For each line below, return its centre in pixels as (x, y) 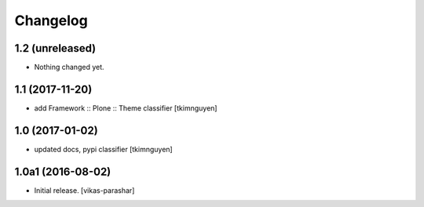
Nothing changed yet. (69, 67)
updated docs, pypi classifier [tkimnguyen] (103, 149)
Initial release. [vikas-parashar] (84, 190)
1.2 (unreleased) (55, 48)
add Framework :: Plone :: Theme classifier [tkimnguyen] (126, 108)
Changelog (51, 20)
